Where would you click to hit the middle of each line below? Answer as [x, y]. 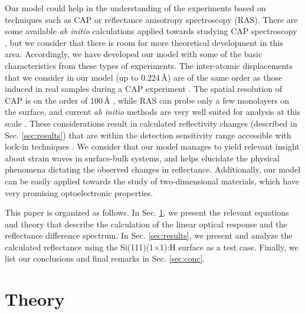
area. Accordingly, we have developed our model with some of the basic [134, 54]
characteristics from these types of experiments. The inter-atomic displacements [149, 65]
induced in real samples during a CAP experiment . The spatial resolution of [144, 89]
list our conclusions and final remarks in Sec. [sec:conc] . [105, 258]
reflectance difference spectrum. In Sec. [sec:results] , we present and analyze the [149, 235]
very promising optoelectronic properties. [79, 192]
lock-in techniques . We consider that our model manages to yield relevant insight [152, 146]
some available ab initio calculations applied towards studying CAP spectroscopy [151, 31]
